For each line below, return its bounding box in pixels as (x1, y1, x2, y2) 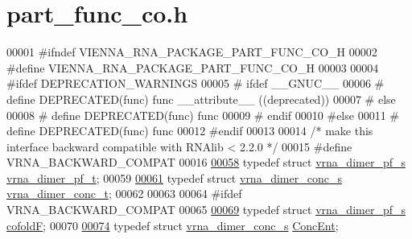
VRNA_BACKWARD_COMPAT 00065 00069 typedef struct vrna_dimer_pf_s (6, 201, 406, 218)
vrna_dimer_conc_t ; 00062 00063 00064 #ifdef (6, 185, 242, 202)
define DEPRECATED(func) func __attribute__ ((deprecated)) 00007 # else (6, 90, 396, 107)
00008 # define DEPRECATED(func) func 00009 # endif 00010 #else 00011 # (6, 106, 399, 123)
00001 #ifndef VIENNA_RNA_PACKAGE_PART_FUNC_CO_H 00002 (6, 43, 377, 60)
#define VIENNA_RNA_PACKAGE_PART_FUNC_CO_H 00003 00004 (6, 59, 379, 76)
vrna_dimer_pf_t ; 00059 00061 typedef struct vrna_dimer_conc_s (6, 169, 342, 186)
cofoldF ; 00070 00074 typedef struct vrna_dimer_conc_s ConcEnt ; (6, 216, 339, 233)
